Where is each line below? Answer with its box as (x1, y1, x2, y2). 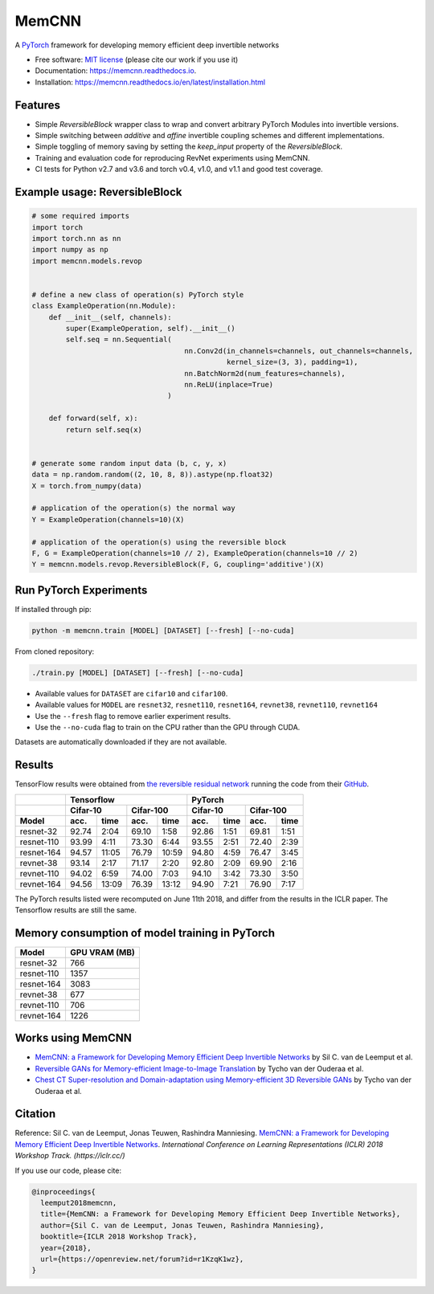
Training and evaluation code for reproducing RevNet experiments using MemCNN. (35, 153, 310, 162)
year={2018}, (40, 1243, 92, 1252)
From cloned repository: (14, 647, 95, 656)
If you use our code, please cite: (14, 1165, 122, 1175)
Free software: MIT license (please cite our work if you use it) (35, 55, 239, 64)
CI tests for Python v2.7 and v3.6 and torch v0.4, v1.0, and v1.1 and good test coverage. (35, 165, 323, 174)
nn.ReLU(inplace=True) (184, 380, 274, 390)
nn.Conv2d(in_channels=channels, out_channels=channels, (184, 346, 414, 355)
